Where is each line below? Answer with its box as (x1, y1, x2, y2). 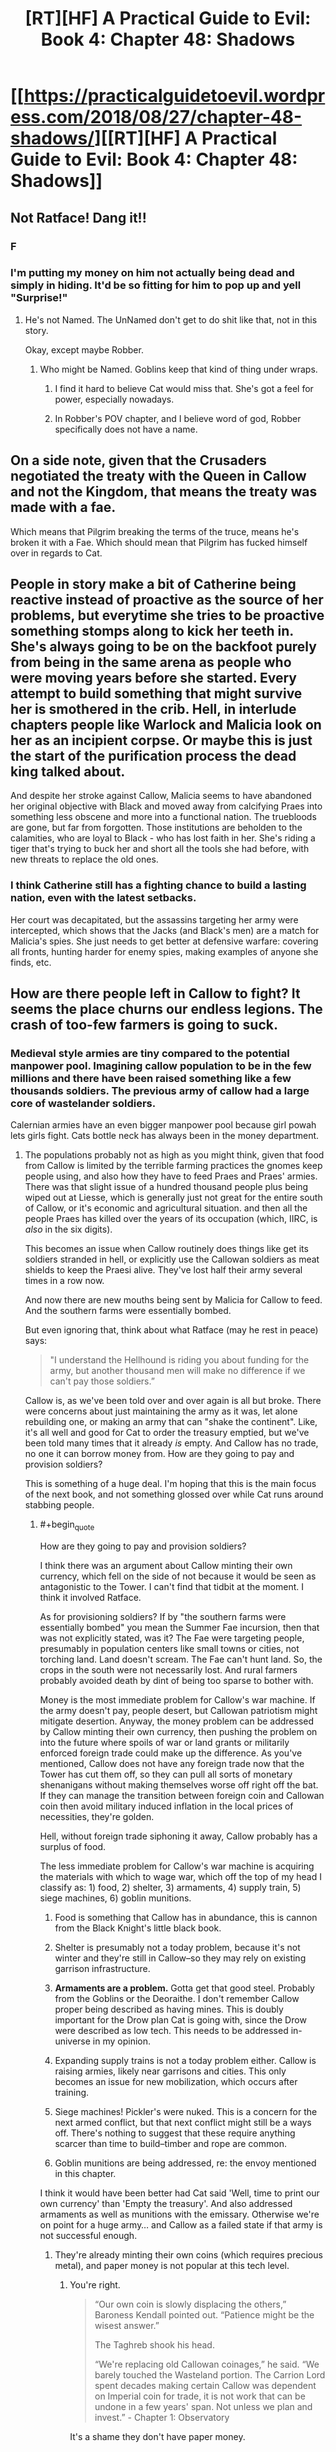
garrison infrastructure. (54, 1963, 151, 1975)
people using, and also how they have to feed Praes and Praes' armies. (24, 1170, 318, 1182)
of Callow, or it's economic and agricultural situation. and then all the (24, 1202, 308, 1214)
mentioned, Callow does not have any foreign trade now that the (39, 1758, 305, 1770)
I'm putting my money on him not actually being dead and (10, 266, 295, 280)
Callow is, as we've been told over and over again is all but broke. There (24, 1395, 322, 1407)
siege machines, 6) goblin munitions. (39, 1892, 192, 1904)
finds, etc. (10, 956, 52, 968)
